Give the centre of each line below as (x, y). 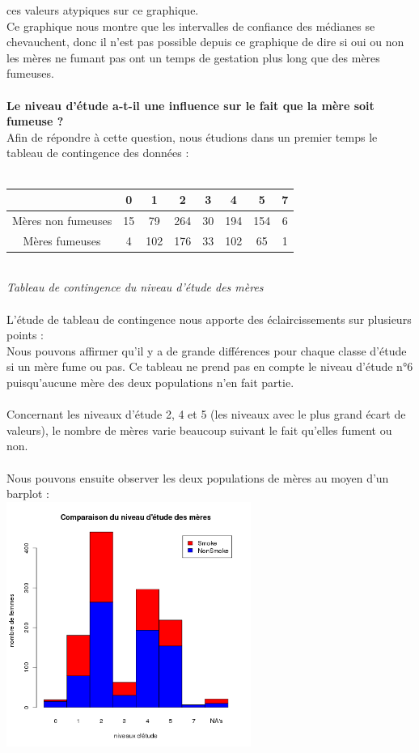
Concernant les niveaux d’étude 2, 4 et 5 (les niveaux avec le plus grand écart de (206, 414)
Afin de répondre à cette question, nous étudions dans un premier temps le (192, 136)
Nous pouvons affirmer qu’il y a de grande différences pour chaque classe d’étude (207, 350)
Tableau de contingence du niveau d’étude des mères (135, 287)
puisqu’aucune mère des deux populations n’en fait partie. (150, 382)
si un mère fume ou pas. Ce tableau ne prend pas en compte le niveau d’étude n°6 (210, 366)
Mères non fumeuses (62, 220)
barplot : (28, 493)
